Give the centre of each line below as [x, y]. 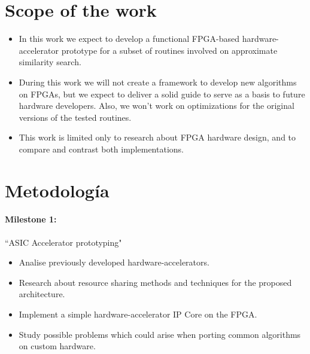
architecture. [42, 294]
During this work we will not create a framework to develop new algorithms [158, 82]
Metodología [57, 190]
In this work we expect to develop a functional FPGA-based [129, 39]
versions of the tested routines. [75, 117]
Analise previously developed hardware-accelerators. [114, 262]
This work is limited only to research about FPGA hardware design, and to [157, 137]
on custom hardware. [57, 346]
